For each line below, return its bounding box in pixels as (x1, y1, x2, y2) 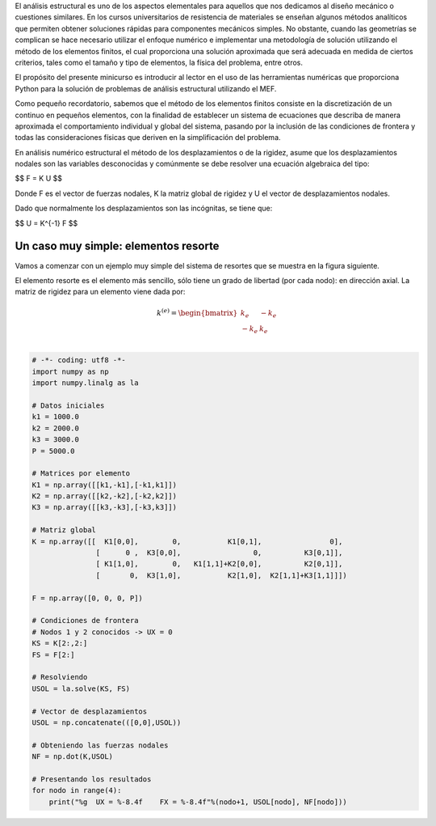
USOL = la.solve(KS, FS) (31, 684, 131, 693)
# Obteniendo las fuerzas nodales (31, 740, 169, 750)
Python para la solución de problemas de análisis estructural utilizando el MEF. (15, 83, 277, 93)
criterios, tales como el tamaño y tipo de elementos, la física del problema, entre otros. (15, 57, 303, 67)
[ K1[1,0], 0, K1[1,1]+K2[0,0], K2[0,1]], (95, 559, 343, 569)
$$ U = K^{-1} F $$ (15, 218, 78, 228)
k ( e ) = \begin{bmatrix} (156, 307, 238, 317)
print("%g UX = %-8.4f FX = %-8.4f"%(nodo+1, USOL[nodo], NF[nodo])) (48, 797, 347, 807)
